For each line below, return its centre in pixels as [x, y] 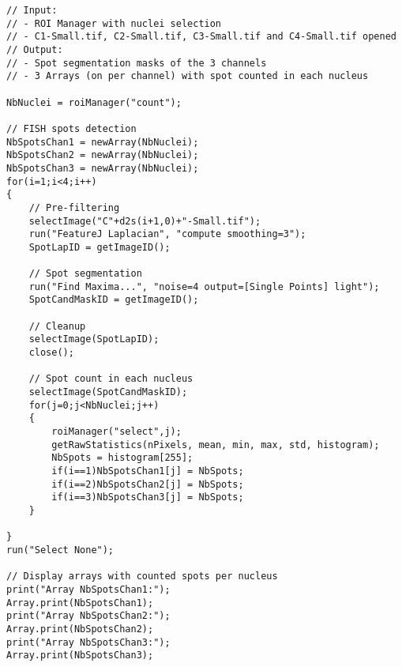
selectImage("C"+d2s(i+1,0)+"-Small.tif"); [145, 221]
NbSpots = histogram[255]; [122, 458]
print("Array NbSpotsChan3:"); [88, 642]
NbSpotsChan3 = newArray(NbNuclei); [103, 168]
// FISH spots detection [71, 128]
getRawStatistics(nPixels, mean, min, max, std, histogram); [216, 445]
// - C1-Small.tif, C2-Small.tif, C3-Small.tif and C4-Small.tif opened [201, 37]
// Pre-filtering [74, 207]
